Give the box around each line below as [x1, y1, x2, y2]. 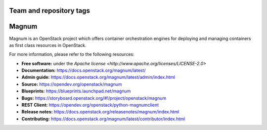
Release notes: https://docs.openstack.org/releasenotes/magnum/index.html [21, 109, 179, 115]
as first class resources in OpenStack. [9, 42, 87, 48]
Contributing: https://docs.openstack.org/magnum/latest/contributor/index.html [21, 116, 185, 122]
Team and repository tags [9, 6, 90, 15]
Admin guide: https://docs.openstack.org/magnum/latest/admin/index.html [21, 74, 175, 80]
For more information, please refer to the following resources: [9, 51, 134, 57]
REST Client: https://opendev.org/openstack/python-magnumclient [21, 102, 159, 108]
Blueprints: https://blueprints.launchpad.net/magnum [21, 88, 131, 94]
